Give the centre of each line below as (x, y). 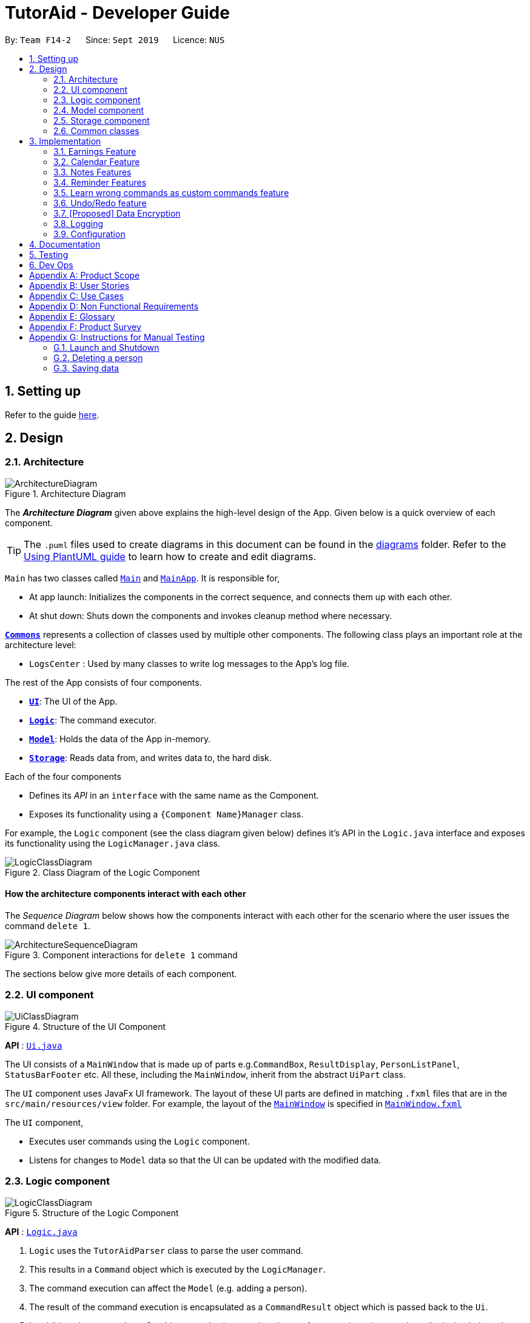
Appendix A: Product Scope (85, 275)
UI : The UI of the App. (73, 701)
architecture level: (41, 645)
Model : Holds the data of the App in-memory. (120, 739)
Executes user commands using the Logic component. (139, 1141)
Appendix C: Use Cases (76, 296)
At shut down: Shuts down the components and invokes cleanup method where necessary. (211, 615)
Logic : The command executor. (93, 720)
